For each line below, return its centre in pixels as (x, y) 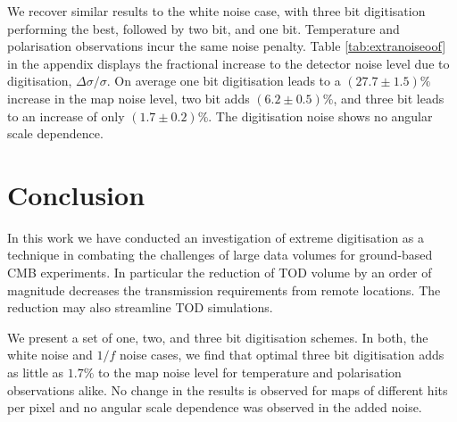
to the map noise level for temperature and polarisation (250, 372)
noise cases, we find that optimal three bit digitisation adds (282, 355)
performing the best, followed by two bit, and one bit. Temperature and (204, 28)
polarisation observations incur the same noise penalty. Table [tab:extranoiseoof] (227, 46)
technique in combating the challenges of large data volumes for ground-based (220, 255)
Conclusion (76, 194)
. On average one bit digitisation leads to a (224, 81)
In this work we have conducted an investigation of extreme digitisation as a (216, 237)
